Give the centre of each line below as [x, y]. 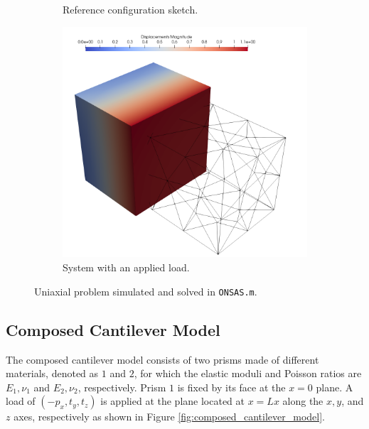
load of [21, 401]
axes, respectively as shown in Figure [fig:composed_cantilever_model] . [169, 417]
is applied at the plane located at [172, 401]
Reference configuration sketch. [130, 9]
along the [303, 401]
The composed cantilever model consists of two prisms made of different [162, 359]
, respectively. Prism [122, 387]
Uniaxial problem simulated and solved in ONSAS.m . [146, 291]
